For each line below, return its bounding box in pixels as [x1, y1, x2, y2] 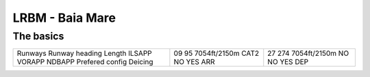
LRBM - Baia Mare [12, 10, 116, 25]
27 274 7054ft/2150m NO [267, 48, 349, 58]
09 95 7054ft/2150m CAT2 [173, 48, 260, 58]
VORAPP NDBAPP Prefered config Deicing [16, 57, 153, 67]
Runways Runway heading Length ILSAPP [16, 48, 152, 58]
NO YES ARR [173, 57, 215, 67]
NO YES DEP [267, 57, 309, 67]
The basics [12, 30, 64, 42]
